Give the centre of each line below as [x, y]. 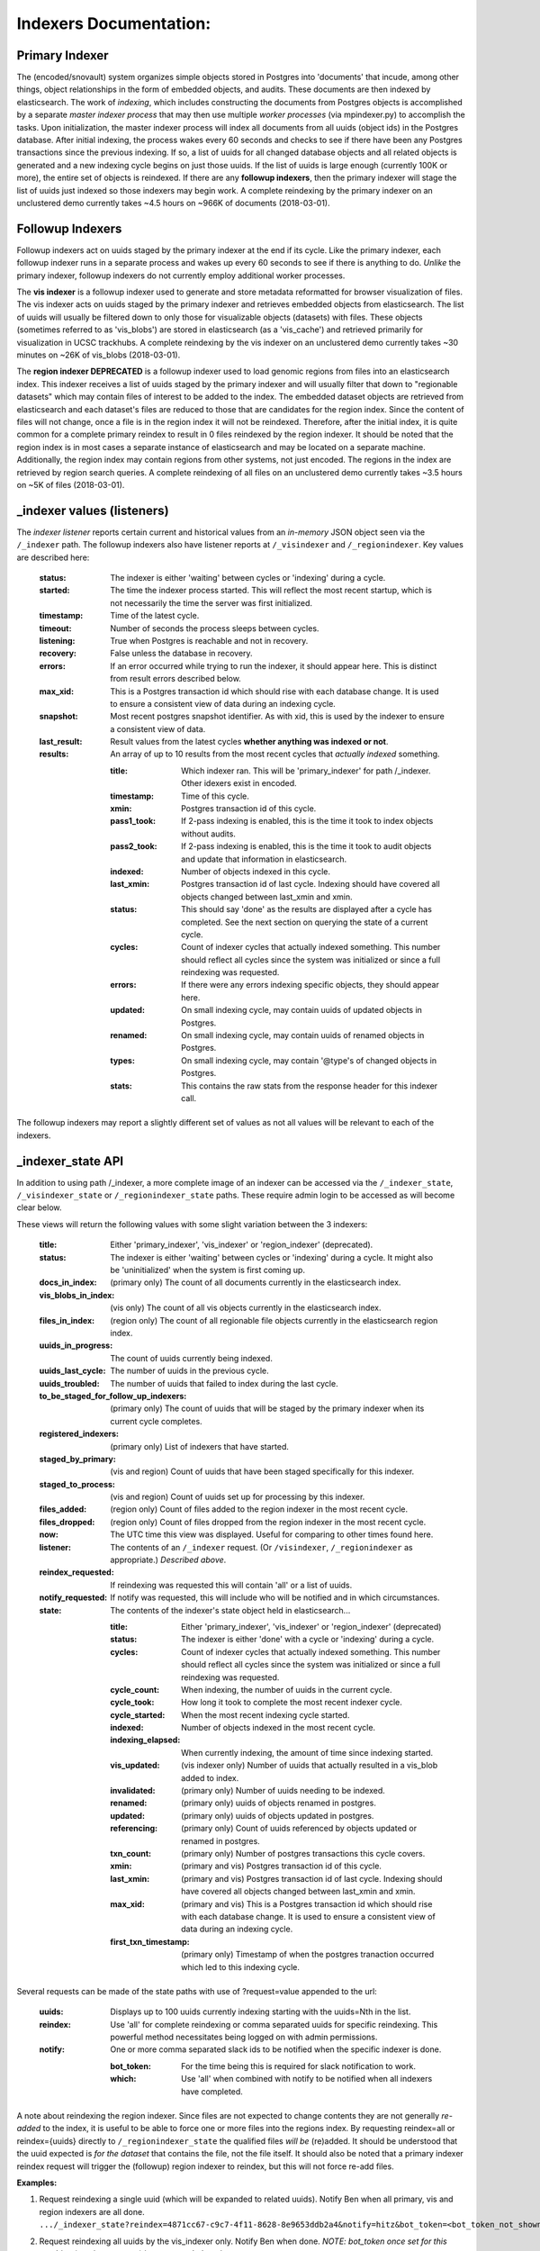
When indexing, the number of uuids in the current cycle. [287, 1689]
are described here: [53, 557]
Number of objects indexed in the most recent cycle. [279, 1728]
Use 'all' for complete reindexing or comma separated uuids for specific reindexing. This [274, 2024]
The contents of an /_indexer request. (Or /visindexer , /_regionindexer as [261, 1547]
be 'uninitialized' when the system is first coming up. [208, 1270]
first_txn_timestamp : [150, 1941]
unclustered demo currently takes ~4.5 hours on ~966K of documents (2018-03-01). [173, 203]
